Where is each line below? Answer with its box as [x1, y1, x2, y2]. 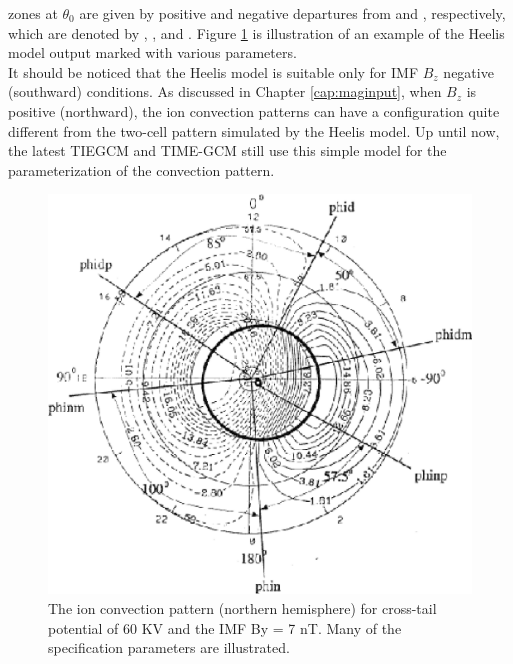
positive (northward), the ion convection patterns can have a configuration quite [8, 100, 500, 121]
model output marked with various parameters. [8, 42, 297, 63]
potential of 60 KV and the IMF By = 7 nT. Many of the [48, 617, 402, 638]
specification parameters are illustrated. [48, 637, 290, 658]
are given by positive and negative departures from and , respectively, [79, 3, 506, 23]
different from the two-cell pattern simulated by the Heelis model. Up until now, [8, 120, 500, 141]
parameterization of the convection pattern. [8, 159, 275, 180]
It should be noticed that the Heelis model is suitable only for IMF [8, 61, 419, 82]
